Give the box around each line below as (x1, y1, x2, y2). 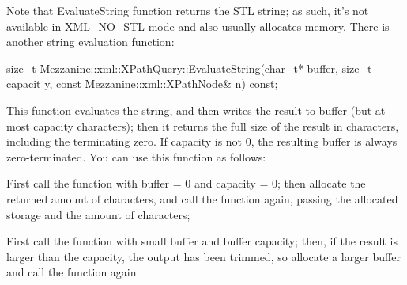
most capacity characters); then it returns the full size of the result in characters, (6, 117, 399, 134)
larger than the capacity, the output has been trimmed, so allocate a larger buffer (6, 248, 401, 264)
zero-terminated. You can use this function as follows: (6, 148, 266, 165)
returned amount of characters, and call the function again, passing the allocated (6, 190, 398, 207)
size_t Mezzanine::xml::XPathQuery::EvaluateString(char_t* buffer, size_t (6, 59, 372, 76)
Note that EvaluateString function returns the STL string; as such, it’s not (6, 2, 369, 18)
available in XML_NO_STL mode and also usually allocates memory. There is (6, 17, 390, 34)
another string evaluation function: (6, 33, 175, 50)
